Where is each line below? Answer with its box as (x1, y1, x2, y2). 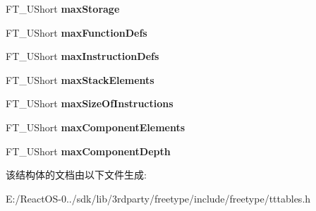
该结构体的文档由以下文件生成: (6, 167, 147, 182)
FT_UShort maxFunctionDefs (6, 25, 147, 40)
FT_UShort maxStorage (6, 1, 120, 16)
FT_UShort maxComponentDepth (6, 143, 171, 158)
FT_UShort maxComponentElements (6, 119, 186, 134)
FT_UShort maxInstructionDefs (6, 49, 159, 64)
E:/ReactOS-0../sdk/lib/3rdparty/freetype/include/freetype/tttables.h (6, 191, 311, 205)
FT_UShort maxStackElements (6, 72, 154, 87)
